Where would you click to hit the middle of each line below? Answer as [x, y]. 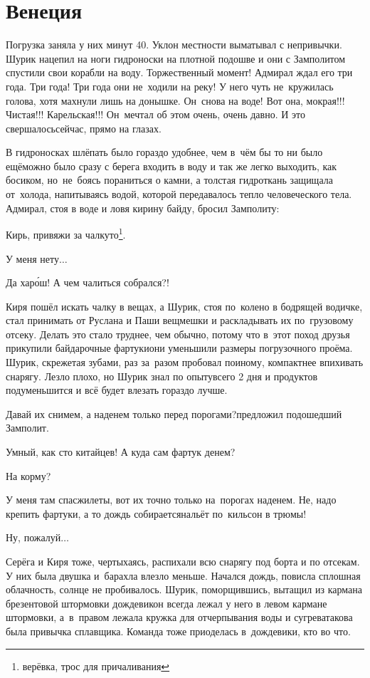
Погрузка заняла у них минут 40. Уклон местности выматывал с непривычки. [174, 45]
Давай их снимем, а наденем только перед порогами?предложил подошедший [174, 413]
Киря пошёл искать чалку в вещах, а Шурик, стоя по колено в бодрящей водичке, [184, 306]
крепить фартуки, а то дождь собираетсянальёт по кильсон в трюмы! [156, 513]
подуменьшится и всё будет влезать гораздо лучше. [117, 390]
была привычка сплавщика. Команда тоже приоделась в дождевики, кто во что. [178, 631]
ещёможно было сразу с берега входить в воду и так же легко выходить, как [171, 166]
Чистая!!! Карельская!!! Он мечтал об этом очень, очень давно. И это [155, 114]
